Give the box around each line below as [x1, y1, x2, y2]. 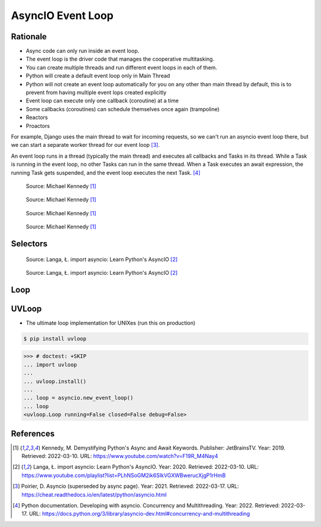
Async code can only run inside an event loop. [26, 48, 140, 55]
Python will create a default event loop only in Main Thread [26, 72, 171, 80]
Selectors [11, 239, 48, 249]
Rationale [11, 32, 47, 42]
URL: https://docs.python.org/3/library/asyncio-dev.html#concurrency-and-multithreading [29, 510, 250, 517]
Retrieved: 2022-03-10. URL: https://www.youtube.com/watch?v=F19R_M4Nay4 [21, 453, 218, 459]
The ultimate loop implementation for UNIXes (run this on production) [26, 319, 196, 327]
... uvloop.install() [23, 378, 87, 385]
